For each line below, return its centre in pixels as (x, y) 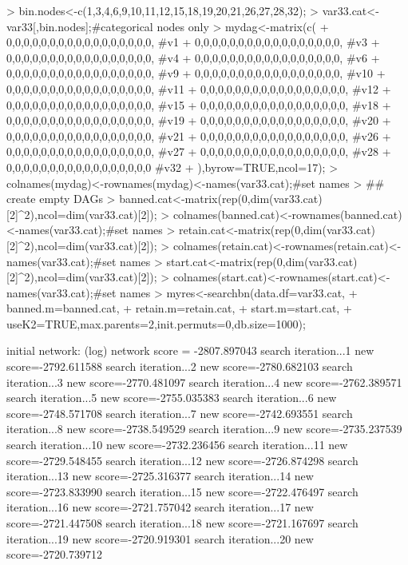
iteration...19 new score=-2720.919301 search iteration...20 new (160, 538)
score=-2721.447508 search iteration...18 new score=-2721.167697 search (182, 523)
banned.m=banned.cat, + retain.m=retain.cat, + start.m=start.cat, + (179, 308)
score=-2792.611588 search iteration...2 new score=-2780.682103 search (180, 366)
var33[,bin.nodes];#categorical (80, 26)
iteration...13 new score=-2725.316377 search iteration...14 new (160, 476)
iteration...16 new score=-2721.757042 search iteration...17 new (160, 507)
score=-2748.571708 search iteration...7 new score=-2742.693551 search (180, 413)
